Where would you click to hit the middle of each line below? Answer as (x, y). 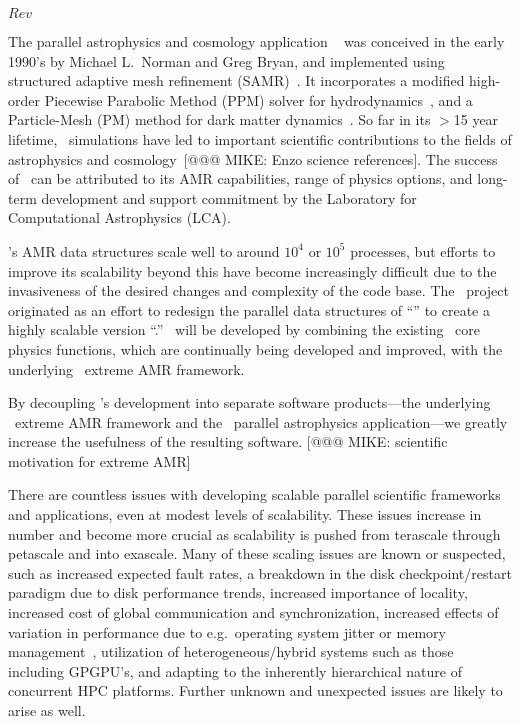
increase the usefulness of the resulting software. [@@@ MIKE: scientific (228, 441)
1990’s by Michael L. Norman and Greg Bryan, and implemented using (226, 60)
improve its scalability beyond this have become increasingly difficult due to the (252, 270)
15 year (476, 119)
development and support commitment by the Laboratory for (229, 197)
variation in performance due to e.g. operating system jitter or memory (227, 631)
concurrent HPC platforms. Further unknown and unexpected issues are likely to (255, 690)
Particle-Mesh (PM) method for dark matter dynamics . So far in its (219, 119)
